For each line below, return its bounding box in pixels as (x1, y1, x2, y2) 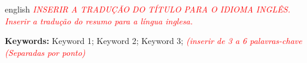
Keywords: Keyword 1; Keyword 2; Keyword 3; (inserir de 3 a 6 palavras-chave (5, 34, 302, 47)
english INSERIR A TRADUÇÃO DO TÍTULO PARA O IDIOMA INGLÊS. (5, 3, 290, 15)
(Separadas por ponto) (5, 46, 86, 58)
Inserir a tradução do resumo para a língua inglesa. (5, 14, 193, 27)
